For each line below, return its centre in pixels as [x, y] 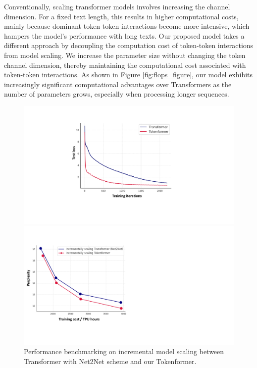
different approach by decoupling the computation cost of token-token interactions [129, 45]
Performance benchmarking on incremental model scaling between [124, 351]
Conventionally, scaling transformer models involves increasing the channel [117, 6]
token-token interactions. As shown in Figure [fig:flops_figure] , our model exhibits [128, 75]
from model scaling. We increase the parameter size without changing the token [125, 55]
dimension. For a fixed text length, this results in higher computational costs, [121, 16]
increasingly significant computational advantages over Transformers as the [118, 84]
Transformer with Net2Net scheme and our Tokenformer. [110, 361]
